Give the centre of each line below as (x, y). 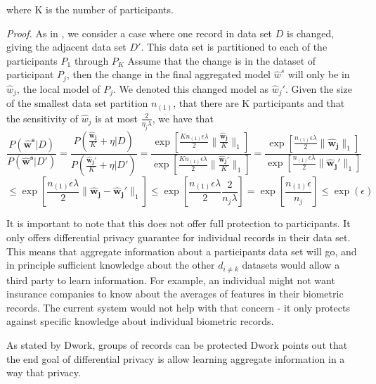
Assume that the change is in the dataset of (222, 60)
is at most (117, 118)
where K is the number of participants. (90, 9)
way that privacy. (44, 372)
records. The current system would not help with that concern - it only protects (178, 307)
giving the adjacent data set (66, 47)
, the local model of (58, 88)
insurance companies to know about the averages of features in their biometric (175, 294)
